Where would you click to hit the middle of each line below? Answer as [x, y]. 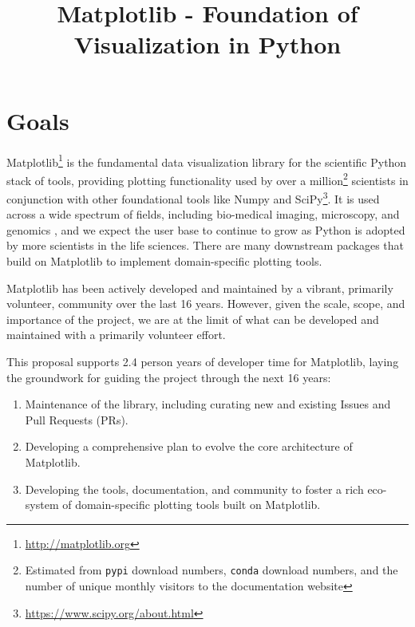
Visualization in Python [207, 44]
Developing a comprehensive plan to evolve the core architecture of [189, 446]
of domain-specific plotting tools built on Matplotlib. [192, 505]
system [42, 505]
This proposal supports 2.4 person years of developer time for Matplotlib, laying [203, 361]
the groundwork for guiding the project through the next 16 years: [169, 377]
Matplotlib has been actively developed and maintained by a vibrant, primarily [200, 288]
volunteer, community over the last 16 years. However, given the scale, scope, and [206, 304]
